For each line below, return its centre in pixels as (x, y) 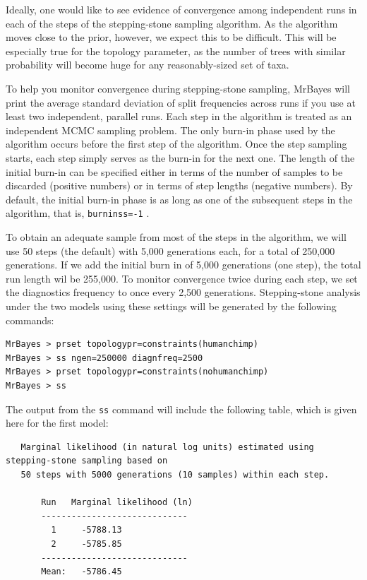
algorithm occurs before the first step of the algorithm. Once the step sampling (176, 144)
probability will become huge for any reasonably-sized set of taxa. (148, 65)
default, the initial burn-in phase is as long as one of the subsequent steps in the (179, 199)
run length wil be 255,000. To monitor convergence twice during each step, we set (182, 278)
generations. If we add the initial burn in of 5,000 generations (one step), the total (183, 265)
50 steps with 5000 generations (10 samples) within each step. (175, 474)
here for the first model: (57, 423)
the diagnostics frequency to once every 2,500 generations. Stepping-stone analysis (183, 292)
